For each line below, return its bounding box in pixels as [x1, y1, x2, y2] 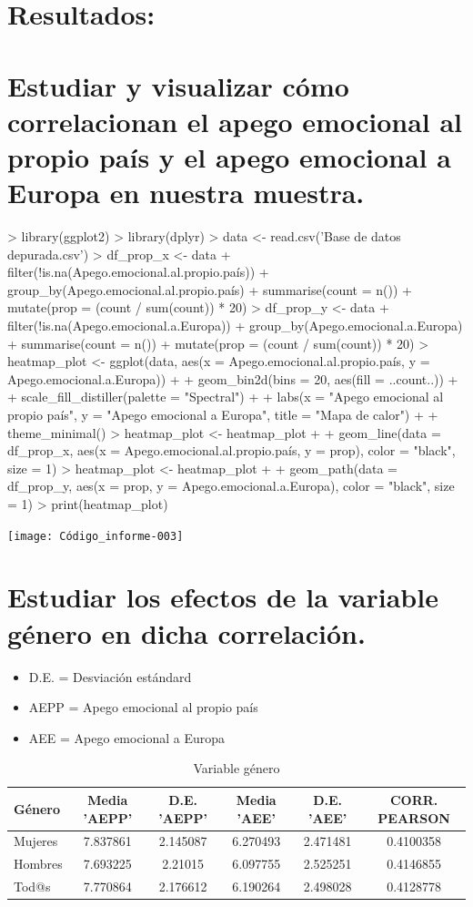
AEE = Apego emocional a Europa [28, 728, 226, 747]
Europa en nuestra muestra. [7, 174, 365, 211]
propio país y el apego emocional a [7, 138, 451, 175]
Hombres [14, 854, 63, 873]
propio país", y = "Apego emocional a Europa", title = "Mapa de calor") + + [7, 405, 438, 423]
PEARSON [377, 808, 450, 827]
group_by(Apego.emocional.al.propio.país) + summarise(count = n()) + [7, 280, 412, 299]
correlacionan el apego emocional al [7, 102, 463, 139]
